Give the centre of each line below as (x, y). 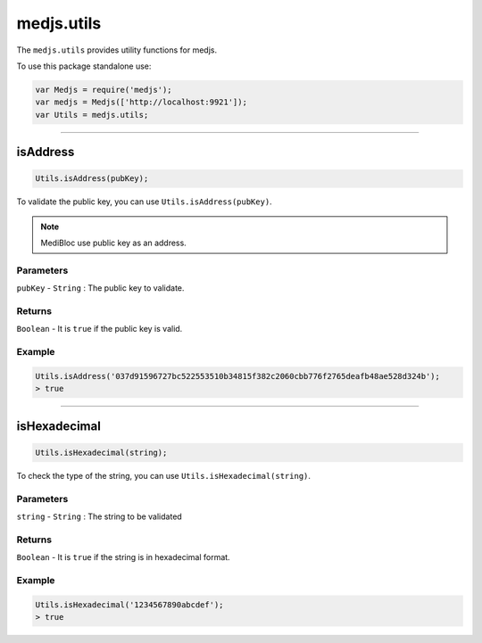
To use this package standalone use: (84, 66)
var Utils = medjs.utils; (92, 115)
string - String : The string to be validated (99, 516)
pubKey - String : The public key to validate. (100, 288)
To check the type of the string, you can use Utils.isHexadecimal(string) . (164, 475)
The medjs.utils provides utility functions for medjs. (117, 50)
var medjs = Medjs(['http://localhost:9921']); (141, 102)
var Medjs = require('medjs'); (104, 90)
